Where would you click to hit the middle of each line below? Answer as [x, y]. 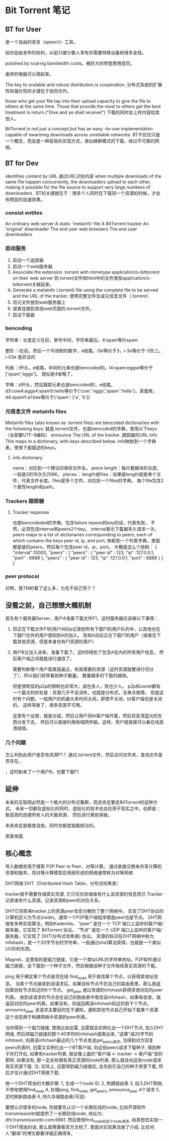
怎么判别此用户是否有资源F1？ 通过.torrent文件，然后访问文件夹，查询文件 [82, 755]
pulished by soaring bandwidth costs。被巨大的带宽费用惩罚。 [70, 63]
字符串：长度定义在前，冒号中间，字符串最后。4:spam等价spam [72, 340]
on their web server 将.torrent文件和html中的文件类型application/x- [82, 278]
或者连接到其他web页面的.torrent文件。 [53, 309]
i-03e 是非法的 [20, 357]
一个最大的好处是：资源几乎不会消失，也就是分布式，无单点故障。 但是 [86, 693]
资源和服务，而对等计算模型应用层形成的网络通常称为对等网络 [69, 873]
